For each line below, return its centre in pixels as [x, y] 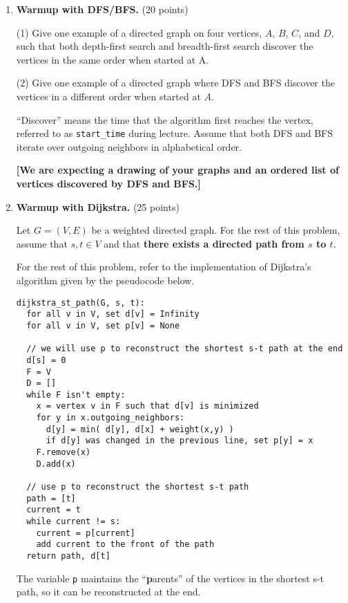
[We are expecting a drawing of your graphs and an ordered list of [177, 170]
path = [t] [51, 498]
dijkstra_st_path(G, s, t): [80, 303]
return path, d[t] [68, 556]
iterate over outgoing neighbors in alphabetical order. [129, 146]
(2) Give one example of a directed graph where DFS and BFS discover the [175, 83]
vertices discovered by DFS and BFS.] [108, 183]
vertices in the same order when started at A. [113, 59]
